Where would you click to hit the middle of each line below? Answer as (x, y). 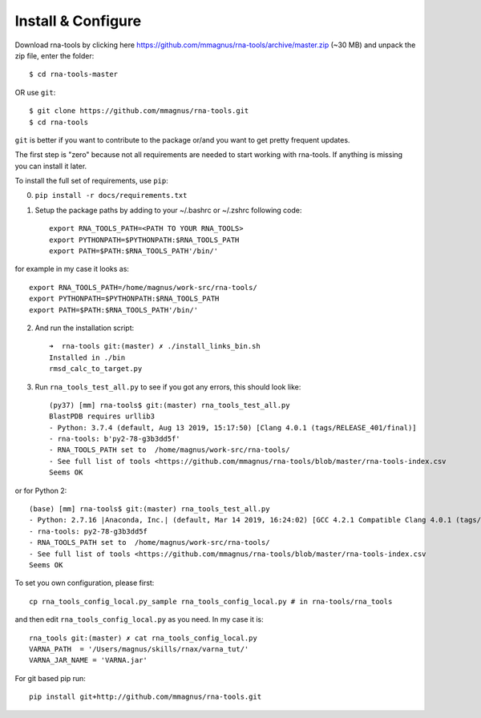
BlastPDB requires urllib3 (102, 416)
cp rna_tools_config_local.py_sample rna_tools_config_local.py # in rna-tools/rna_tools (211, 601)
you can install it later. (51, 166)
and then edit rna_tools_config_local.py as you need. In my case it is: (139, 619)
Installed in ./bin (87, 357)
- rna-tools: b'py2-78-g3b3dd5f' (115, 439)
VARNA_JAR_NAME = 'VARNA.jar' (89, 660)
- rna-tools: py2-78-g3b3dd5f (89, 531)
